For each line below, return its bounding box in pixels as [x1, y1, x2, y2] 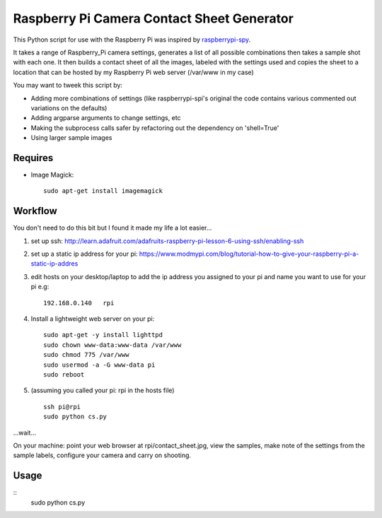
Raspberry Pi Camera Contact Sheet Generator [13, 11, 294, 26]
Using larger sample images [30, 134, 112, 142]
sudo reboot [43, 370, 85, 378]
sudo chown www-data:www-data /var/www [43, 341, 182, 349]
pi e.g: [30, 283, 50, 291]
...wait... [13, 428, 37, 437]
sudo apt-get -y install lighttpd [43, 331, 163, 339]
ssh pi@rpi [43, 403, 81, 411]
